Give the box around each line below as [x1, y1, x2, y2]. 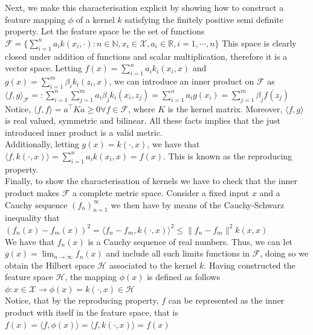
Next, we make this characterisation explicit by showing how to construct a [5, 1, 284, 13]
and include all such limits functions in [106, 247, 250, 260]
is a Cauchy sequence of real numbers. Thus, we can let [88, 235, 293, 247]
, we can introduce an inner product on [109, 74, 254, 87]
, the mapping [65, 270, 117, 283]
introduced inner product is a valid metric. [5, 126, 163, 138]
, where [128, 102, 155, 115]
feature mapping [5, 13, 66, 25]
